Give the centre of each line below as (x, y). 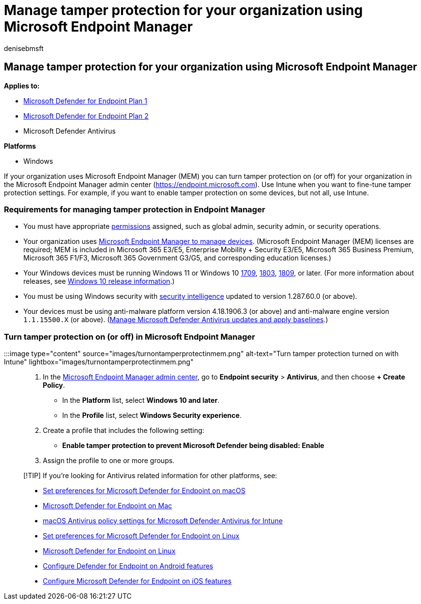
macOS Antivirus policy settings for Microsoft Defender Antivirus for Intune (163, 521)
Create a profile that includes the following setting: (124, 431)
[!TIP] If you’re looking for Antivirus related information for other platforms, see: (150, 476)
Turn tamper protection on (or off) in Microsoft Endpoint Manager (130, 337)
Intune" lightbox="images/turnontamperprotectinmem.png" (99, 362)
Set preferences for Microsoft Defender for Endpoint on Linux (141, 536)
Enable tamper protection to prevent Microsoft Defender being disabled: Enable (193, 446)
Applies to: (22, 86)
